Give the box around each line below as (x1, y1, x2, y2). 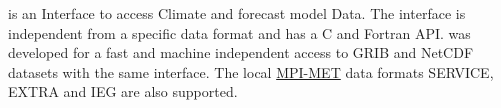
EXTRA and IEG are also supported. (8, 81, 238, 102)
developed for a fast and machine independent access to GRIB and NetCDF (8, 42, 474, 63)
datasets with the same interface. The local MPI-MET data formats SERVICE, (8, 61, 494, 82)
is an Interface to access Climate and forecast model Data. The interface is (8, 3, 466, 23)
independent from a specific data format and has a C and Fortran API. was (8, 22, 471, 43)
